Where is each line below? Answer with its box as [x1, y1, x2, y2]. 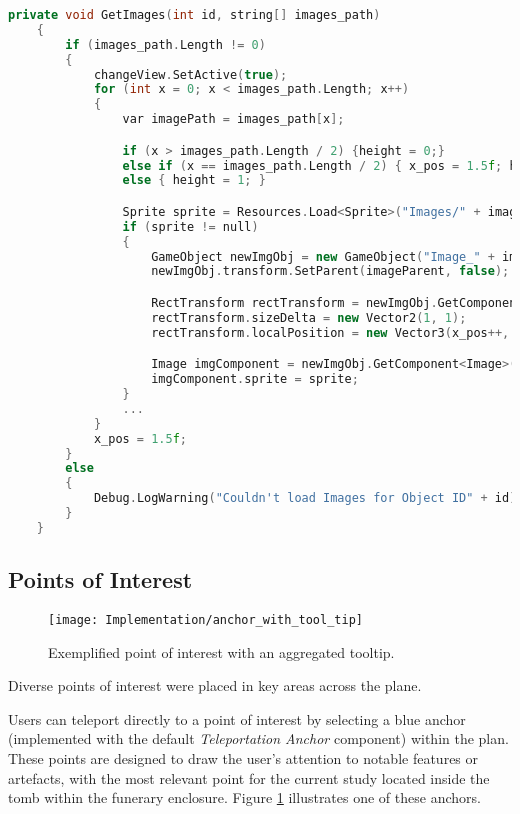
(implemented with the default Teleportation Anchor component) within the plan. [8, 728, 509, 749]
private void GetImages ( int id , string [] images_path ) [8, 8, 381, 22]
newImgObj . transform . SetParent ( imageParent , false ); [151, 264, 510, 279]
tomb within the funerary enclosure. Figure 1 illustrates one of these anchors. [8, 787, 481, 808]
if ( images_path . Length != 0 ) [65, 37, 266, 52]
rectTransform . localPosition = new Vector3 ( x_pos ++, [151, 325, 510, 340]
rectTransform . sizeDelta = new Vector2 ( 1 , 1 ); [151, 310, 467, 325]
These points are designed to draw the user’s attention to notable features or [8, 747, 479, 768]
